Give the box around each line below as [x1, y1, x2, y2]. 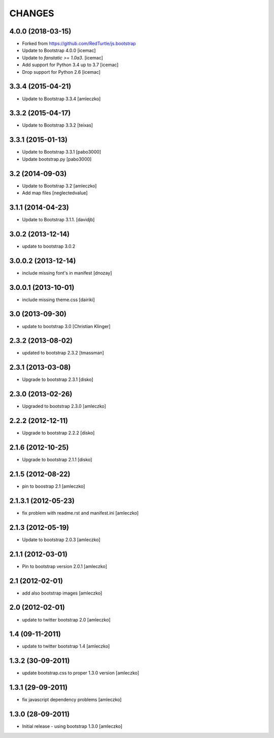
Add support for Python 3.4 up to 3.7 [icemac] [22, 62, 119, 68]
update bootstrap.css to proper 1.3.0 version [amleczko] [22, 670, 140, 676]
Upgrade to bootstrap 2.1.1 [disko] [22, 457, 92, 463]
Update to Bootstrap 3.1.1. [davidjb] [22, 216, 95, 222]
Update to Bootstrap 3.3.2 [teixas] [22, 122, 93, 128]
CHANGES [9, 8, 54, 19]
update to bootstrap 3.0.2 [22, 243, 76, 249]
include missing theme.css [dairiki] [22, 297, 95, 303]
